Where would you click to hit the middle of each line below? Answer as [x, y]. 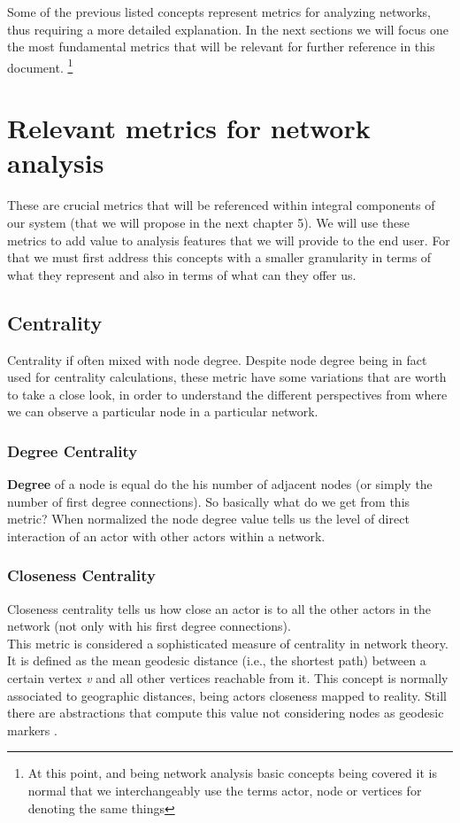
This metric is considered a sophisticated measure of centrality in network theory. [228, 643]
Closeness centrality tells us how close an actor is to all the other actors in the [219, 608]
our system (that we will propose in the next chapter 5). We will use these [209, 222]
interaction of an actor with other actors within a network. [166, 536]
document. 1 [40, 66]
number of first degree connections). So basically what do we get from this [209, 501]
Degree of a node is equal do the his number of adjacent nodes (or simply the [220, 484]
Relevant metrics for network [189, 128]
